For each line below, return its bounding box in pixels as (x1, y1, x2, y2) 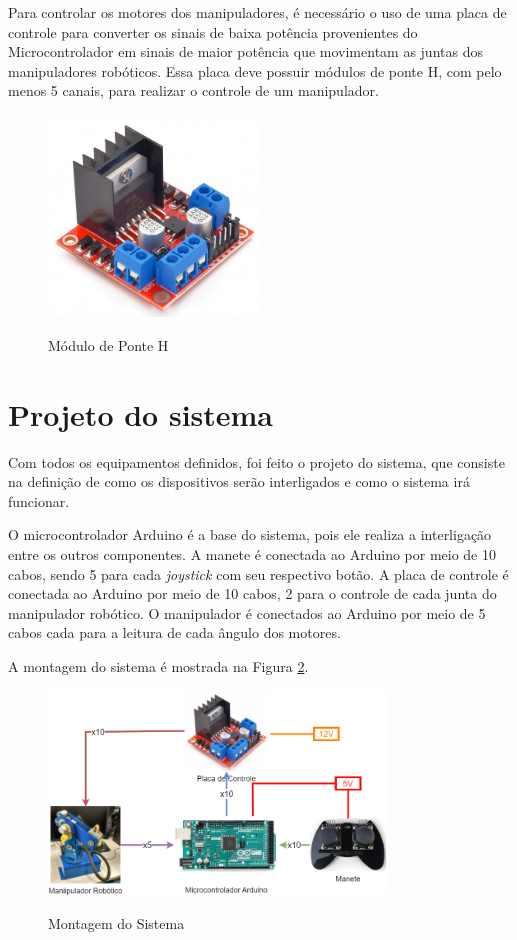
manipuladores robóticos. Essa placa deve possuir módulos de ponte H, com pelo (8, 60, 502, 81)
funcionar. (8, 490, 70, 511)
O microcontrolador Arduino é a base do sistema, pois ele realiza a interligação (8, 524, 492, 545)
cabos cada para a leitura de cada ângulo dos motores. (8, 622, 341, 643)
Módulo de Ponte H (48, 334, 169, 355)
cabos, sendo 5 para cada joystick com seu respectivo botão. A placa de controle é (8, 563, 509, 584)
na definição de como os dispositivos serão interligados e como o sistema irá (8, 471, 470, 492)
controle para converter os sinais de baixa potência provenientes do (8, 21, 418, 42)
